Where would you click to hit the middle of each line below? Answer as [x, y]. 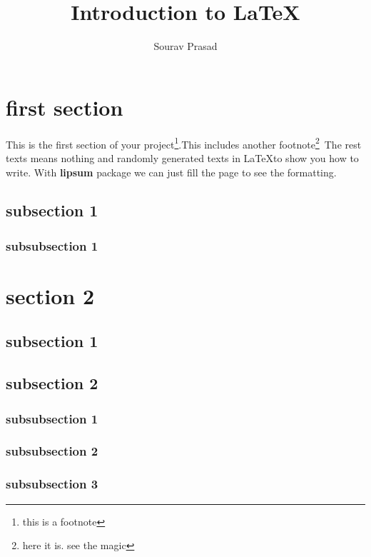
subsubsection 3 [52, 484]
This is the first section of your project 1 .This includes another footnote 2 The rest [184, 143]
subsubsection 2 [52, 451]
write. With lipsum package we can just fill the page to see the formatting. [171, 172]
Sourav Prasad [185, 46]
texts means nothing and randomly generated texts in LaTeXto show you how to [182, 157]
